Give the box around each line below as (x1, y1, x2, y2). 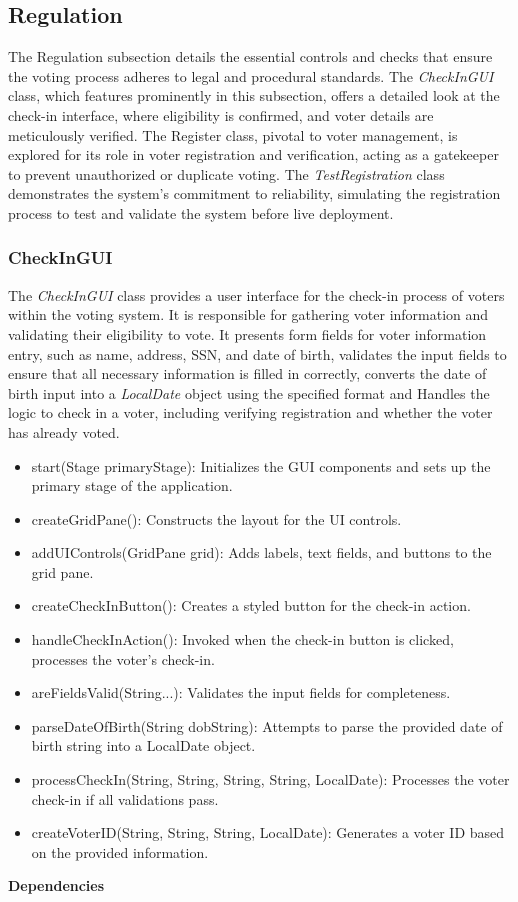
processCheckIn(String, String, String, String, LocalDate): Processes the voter (31, 769, 510, 790)
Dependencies (8, 875, 105, 896)
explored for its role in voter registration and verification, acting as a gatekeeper (8, 144, 499, 165)
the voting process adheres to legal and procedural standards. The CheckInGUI (8, 65, 494, 86)
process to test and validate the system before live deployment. (8, 202, 394, 223)
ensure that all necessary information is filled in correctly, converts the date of (8, 363, 487, 384)
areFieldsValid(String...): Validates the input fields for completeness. (31, 682, 451, 703)
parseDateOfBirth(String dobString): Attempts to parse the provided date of (31, 715, 503, 736)
